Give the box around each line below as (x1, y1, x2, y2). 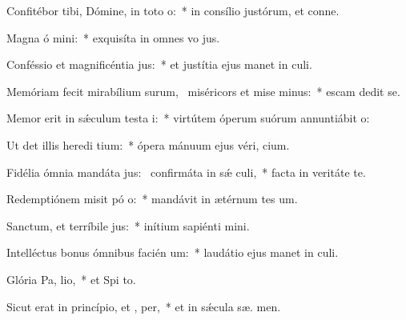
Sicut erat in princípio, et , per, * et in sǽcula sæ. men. (6, 298, 281, 314)
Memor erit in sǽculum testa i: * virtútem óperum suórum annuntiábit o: (6, 110, 370, 126)
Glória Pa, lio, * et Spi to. (6, 270, 136, 287)
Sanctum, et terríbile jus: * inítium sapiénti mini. (6, 217, 250, 234)
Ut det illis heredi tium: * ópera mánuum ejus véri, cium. (6, 136, 290, 153)
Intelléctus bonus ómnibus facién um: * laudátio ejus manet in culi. (6, 244, 339, 261)
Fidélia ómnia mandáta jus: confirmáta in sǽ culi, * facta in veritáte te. (6, 163, 366, 180)
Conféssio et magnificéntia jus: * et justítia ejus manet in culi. (6, 56, 312, 73)
